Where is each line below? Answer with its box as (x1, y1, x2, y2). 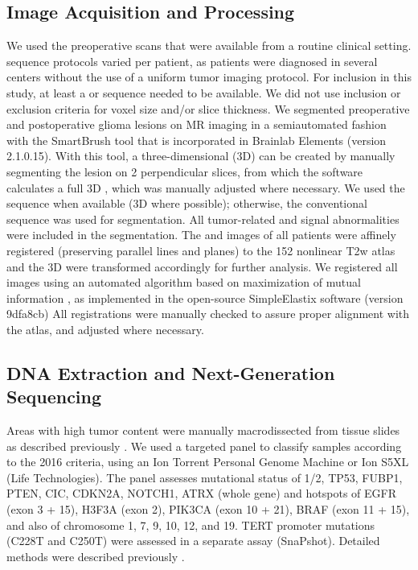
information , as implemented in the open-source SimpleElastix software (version (6, 289, 404, 306)
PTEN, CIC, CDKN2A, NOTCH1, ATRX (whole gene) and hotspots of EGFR (6, 485, 397, 502)
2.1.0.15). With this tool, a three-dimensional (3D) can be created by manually (6, 147, 395, 164)
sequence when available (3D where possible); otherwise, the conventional (6, 195, 367, 212)
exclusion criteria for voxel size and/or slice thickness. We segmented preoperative (6, 100, 410, 117)
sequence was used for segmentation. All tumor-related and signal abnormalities (6, 210, 400, 227)
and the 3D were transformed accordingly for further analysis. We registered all (6, 258, 398, 275)
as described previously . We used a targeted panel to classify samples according (6, 437, 402, 454)
